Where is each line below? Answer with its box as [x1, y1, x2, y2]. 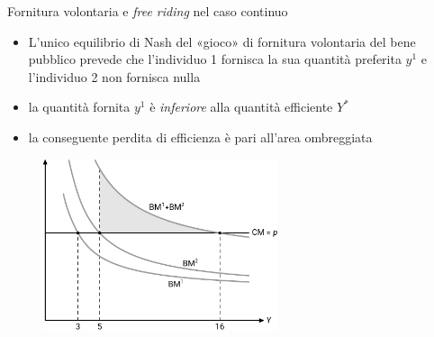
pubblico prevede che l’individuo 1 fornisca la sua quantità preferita [28, 50, 402, 68]
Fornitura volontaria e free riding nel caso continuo [7, 2, 288, 20]
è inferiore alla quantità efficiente [149, 97, 333, 116]
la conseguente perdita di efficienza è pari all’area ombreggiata [28, 127, 373, 146]
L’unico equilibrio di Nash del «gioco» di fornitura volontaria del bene [28, 32, 416, 50]
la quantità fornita [28, 97, 131, 116]
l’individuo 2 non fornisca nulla [28, 67, 201, 86]
